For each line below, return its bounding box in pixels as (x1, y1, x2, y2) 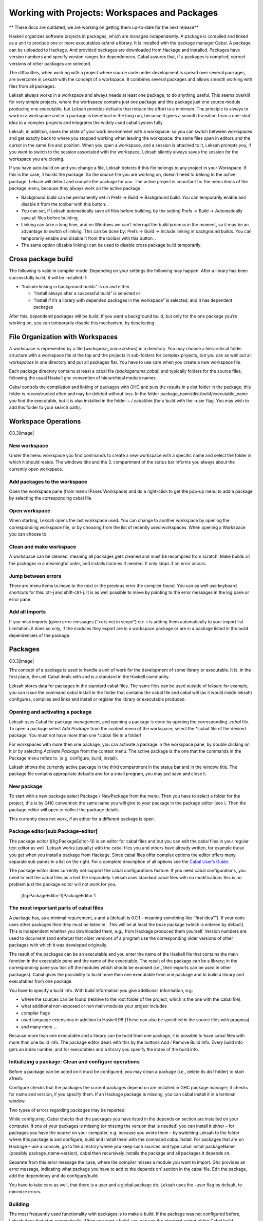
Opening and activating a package (9, 709, 92, 716)
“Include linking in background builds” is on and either (21, 283, 130, 289)
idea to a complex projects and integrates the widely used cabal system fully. (9, 120, 164, 126)
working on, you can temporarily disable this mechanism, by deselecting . (9, 320, 157, 326)
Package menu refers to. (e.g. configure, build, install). (9, 755, 119, 761)
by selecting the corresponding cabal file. (9, 495, 93, 501)
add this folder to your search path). (9, 404, 81, 410)
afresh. (9, 1075, 23, 1081)
